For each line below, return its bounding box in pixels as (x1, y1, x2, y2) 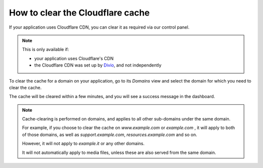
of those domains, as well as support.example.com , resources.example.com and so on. (22, 132, 197, 137)
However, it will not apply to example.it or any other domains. (22, 141, 145, 147)
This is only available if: (22, 47, 69, 52)
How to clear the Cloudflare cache (9, 7, 150, 18)
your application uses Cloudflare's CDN (34, 55, 114, 61)
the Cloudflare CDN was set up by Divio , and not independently (34, 62, 162, 68)
